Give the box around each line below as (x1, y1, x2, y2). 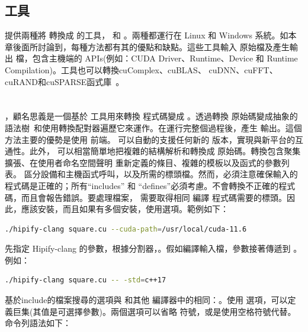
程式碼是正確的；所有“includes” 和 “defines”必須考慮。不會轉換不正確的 (5, 179, 279, 191)
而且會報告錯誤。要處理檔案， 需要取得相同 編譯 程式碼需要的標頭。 (21, 191, 287, 203)
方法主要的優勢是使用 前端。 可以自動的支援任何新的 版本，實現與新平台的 (5, 133, 295, 145)
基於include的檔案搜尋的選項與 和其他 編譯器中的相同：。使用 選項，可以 (5, 294, 288, 306)
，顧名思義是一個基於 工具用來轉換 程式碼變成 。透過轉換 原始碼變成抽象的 (5, 110, 298, 122)
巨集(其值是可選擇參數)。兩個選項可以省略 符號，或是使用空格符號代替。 (12, 305, 296, 317)
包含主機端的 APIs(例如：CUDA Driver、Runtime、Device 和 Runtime (32, 52, 298, 64)
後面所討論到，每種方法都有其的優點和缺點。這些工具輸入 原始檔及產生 (12, 40, 290, 53)
